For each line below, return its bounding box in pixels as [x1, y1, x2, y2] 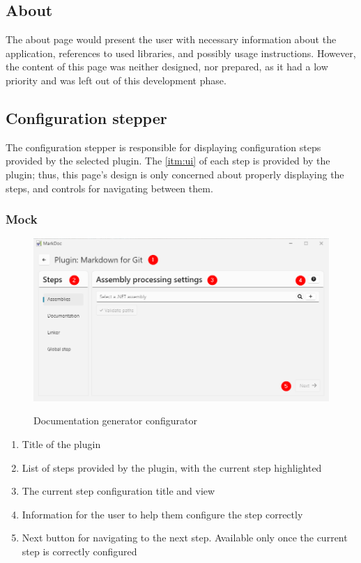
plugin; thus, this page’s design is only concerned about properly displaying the [6, 167, 344, 181]
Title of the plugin [22, 437, 101, 452]
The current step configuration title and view [22, 484, 215, 498]
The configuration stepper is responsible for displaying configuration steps [6, 139, 321, 154]
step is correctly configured [22, 544, 137, 559]
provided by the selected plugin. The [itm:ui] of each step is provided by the [6, 153, 330, 168]
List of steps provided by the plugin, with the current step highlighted [22, 460, 322, 475]
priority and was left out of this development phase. [6, 72, 226, 87]
